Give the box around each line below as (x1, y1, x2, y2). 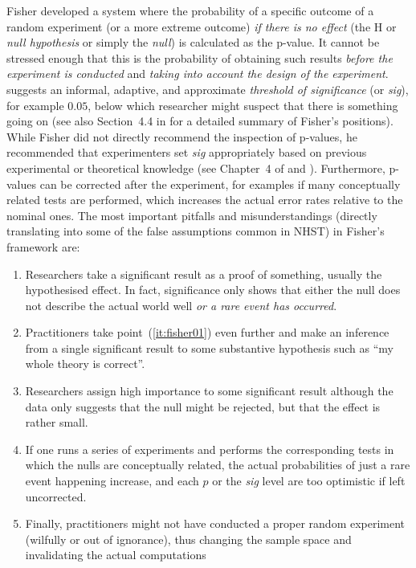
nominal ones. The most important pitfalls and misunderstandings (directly (6, 206, 377, 223)
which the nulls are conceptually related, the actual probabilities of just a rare (25, 456, 410, 473)
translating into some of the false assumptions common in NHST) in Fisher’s (6, 223, 385, 239)
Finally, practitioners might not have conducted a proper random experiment (25, 515, 406, 532)
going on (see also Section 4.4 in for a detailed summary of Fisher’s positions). (6, 112, 394, 129)
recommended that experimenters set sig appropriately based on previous (6, 144, 367, 161)
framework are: (6, 238, 80, 255)
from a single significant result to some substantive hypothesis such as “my (25, 339, 394, 356)
